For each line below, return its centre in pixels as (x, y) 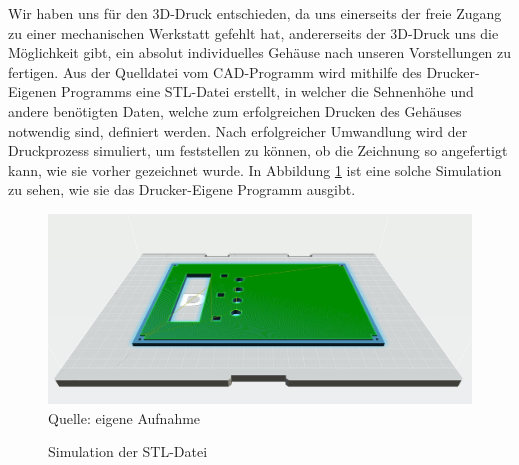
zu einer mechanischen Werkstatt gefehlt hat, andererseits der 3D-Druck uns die (253, 32)
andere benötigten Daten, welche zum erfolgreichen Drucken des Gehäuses (235, 110)
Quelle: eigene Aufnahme (124, 417)
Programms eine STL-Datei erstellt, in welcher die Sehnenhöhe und (267, 91)
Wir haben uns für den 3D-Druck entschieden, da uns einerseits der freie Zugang (255, 13)
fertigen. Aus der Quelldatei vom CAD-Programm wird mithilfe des (215, 71)
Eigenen (32, 91)
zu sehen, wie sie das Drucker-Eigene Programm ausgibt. (182, 189)
